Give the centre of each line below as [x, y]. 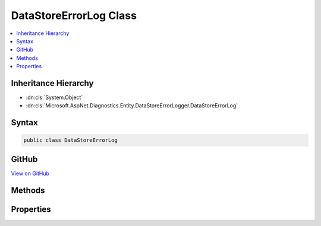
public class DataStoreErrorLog [71, 140]
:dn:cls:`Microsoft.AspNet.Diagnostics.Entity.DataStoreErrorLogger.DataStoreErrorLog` [132, 106]
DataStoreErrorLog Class [74, 15]
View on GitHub [30, 173]
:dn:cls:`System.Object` [54, 97]
